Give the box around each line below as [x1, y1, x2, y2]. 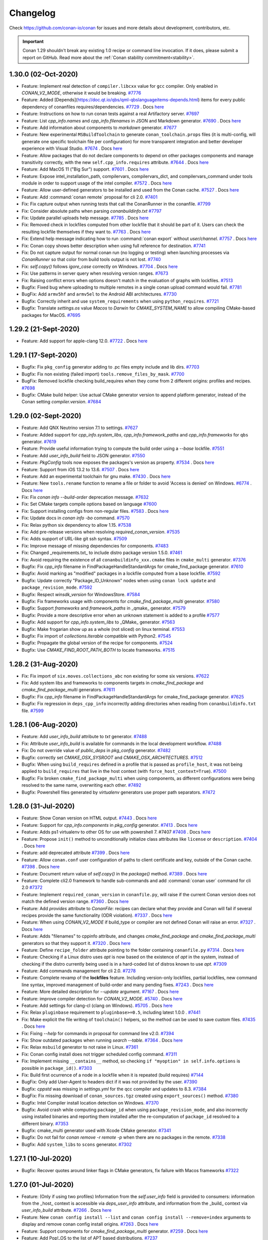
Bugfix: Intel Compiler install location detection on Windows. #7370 [21, 1100, 159, 1106]
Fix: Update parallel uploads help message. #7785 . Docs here [21, 215, 149, 221]
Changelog [9, 7, 56, 18]
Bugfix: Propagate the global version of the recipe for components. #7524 [21, 640, 173, 646]
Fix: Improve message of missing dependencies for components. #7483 [21, 543, 169, 549]
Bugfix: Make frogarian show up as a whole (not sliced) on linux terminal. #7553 [21, 626, 185, 632]
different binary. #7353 [21, 1120, 69, 1126]
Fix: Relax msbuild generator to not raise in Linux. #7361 [21, 1044, 138, 1050]
